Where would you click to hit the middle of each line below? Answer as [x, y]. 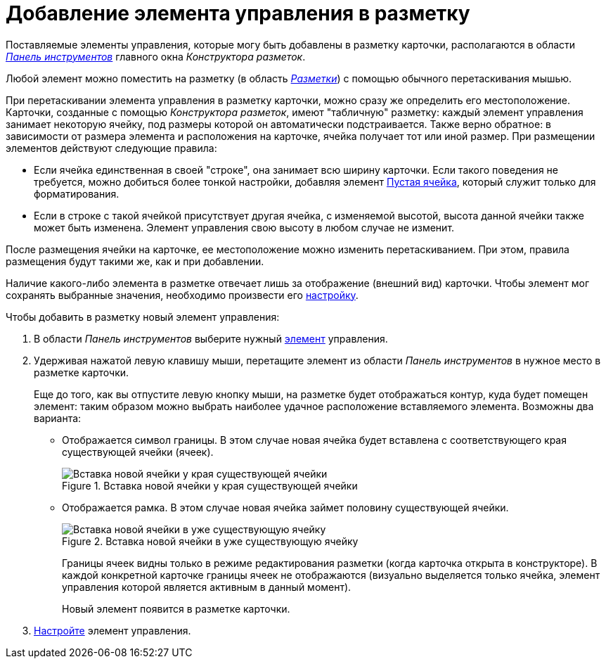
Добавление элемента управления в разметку [238, 13]
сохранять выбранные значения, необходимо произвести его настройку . [182, 295]
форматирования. [77, 193]
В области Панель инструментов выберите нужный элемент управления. [211, 338]
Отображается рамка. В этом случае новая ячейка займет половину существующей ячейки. [285, 507]
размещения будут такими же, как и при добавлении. [135, 261]
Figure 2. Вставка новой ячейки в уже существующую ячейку [210, 541]
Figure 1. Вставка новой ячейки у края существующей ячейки [210, 485]
